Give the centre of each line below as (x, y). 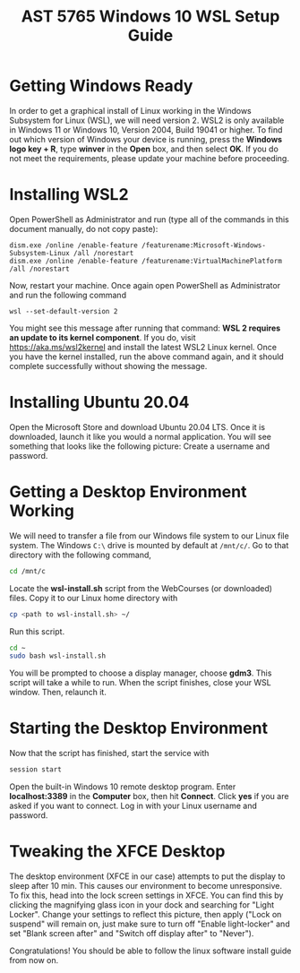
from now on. (34, 960)
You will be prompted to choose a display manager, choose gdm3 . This (141, 673)
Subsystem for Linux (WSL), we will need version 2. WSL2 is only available (147, 120)
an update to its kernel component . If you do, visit (103, 337)
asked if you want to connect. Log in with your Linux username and (133, 806)
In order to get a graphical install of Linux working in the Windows (131, 110)
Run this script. (37, 631)
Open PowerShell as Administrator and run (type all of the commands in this (149, 219)
